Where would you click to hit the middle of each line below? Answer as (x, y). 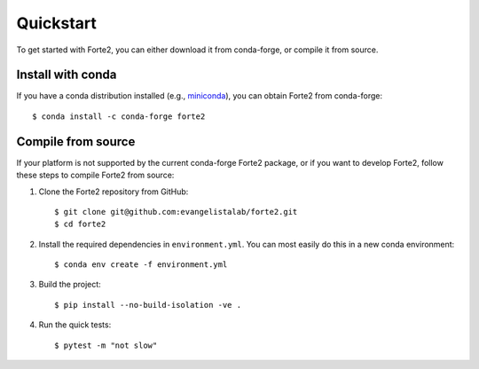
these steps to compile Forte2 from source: (95, 175)
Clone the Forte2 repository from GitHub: (114, 192)
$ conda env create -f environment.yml (141, 265)
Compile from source (76, 141)
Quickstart (57, 23)
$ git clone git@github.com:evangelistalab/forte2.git (176, 212)
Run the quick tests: (75, 325)
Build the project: (70, 285)
